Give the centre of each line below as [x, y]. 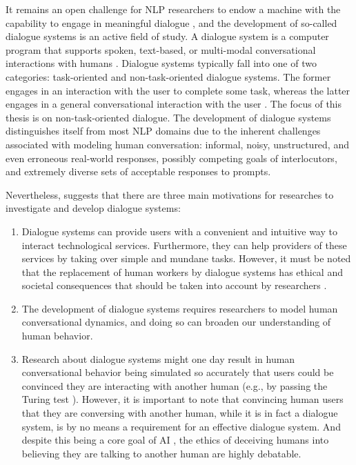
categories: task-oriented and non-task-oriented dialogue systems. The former [168, 76]
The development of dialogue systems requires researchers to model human [180, 308]
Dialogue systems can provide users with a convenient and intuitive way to [179, 231]
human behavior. [57, 336]
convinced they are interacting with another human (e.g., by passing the [175, 385]
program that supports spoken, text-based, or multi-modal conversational [161, 49]
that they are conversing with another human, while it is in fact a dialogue [180, 413]
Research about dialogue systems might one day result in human [158, 358]
